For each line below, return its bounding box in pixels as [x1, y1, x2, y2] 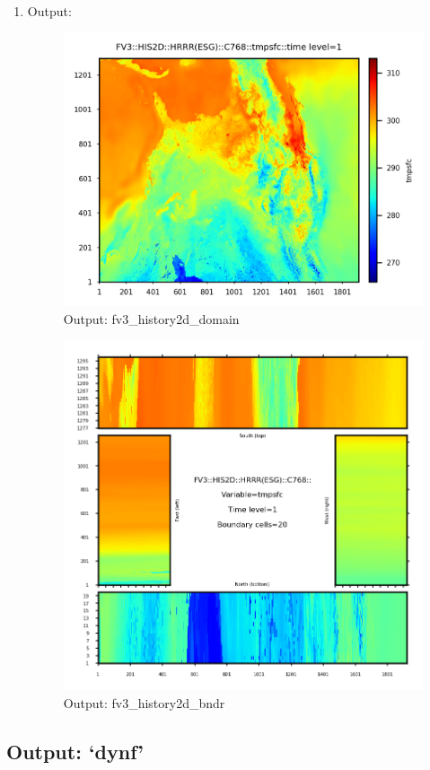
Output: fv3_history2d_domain [63, 310, 240, 328]
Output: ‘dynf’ [6, 738, 144, 766]
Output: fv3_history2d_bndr [63, 694, 225, 713]
